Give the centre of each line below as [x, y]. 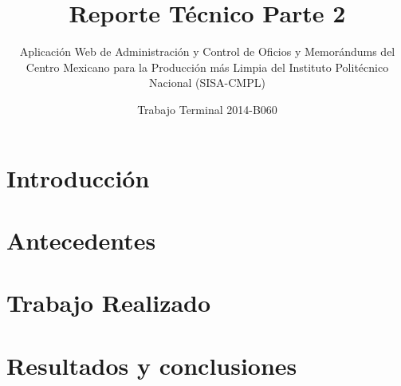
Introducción [78, 177]
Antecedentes [81, 240]
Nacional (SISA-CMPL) [207, 83]
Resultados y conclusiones [152, 365]
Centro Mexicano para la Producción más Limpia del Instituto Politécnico [207, 67]
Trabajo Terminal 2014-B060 [207, 109]
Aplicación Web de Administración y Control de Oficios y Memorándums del [207, 51]
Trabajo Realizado [109, 303]
